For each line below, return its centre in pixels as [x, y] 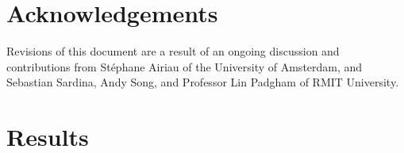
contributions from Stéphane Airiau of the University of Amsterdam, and [185, 66]
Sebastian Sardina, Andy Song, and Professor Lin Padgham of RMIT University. [203, 82]
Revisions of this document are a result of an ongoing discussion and [173, 51]
